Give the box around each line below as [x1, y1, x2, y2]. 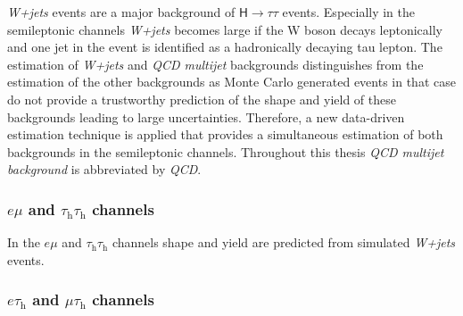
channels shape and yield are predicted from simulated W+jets [112, 233, 456, 252]
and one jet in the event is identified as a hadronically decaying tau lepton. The [7, 37, 442, 56]
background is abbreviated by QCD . [7, 160, 202, 179]
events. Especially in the [282, 3, 416, 21]
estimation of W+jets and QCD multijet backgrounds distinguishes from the [7, 54, 424, 73]
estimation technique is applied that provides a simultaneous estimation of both [7, 125, 443, 144]
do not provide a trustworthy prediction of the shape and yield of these [7, 89, 396, 108]
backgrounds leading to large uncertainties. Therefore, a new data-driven [7, 107, 405, 126]
